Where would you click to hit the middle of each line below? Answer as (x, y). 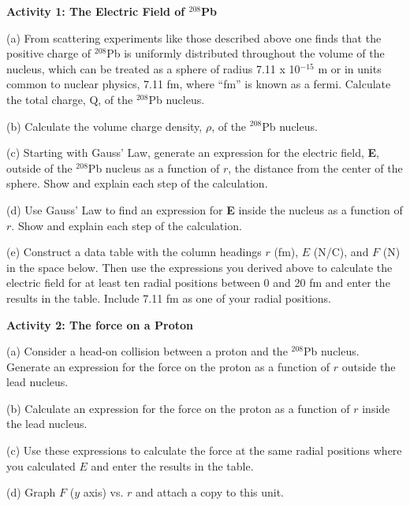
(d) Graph (31, 492)
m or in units (350, 68)
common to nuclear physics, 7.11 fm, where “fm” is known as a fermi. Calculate (199, 84)
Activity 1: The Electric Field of (96, 11)
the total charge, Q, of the (70, 99)
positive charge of (49, 53)
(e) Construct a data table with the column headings (134, 252)
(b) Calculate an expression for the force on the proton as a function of (178, 408)
